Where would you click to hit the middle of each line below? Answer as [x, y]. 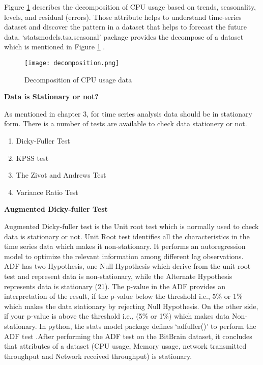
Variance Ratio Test [47, 192]
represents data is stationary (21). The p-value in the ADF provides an [115, 286]
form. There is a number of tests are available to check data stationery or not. [126, 123]
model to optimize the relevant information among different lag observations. [124, 256]
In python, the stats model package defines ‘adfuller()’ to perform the [148, 326]
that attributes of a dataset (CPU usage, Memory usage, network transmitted [125, 346]
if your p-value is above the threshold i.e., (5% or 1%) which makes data [117, 316]
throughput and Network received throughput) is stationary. [98, 356]
